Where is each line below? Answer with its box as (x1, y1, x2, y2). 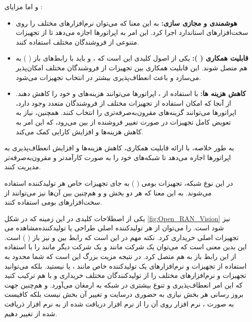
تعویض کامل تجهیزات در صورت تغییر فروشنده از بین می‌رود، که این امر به (16, 116, 231, 127)
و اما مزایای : (4, 1, 43, 11)
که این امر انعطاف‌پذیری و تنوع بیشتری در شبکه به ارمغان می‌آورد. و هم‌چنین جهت (4, 279, 243, 290)
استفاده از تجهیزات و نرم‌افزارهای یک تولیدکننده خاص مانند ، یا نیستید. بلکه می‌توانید (4, 260, 247, 271)
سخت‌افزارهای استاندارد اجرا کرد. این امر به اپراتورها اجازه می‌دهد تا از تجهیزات (16, 27, 248, 37)
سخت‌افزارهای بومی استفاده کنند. (4, 197, 102, 207)
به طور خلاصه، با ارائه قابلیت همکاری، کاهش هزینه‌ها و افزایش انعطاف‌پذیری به (4, 143, 234, 153)
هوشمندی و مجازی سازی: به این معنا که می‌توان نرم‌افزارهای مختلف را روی (16, 17, 237, 28)
